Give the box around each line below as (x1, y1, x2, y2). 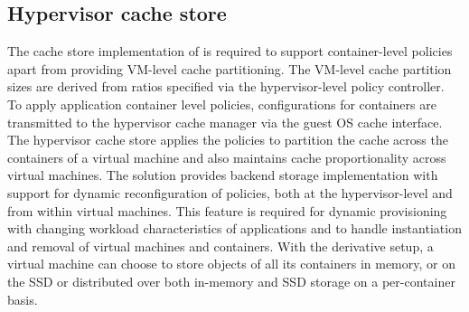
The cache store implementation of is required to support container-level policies (7, 42, 453, 61)
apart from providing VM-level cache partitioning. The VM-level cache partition (7, 59, 452, 78)
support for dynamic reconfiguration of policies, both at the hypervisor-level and (7, 183, 453, 202)
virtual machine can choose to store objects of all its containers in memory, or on (7, 254, 455, 273)
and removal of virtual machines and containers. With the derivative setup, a (7, 236, 434, 255)
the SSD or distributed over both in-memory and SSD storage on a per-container (7, 271, 455, 290)
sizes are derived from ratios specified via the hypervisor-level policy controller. (7, 77, 445, 96)
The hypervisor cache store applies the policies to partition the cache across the (7, 130, 448, 149)
